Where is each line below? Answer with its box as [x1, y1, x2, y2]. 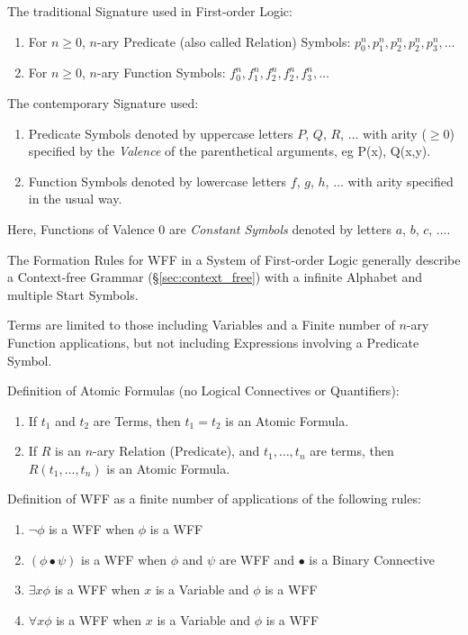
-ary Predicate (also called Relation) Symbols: [96, 32, 351, 50]
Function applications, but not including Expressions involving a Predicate [7, 332, 419, 351]
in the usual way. [28, 189, 122, 208]
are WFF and [219, 549, 295, 568]
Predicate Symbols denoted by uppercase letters [28, 123, 293, 142]
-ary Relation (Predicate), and [93, 441, 260, 460]
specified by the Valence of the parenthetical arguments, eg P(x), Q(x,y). [28, 141, 431, 160]
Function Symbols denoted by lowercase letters [28, 171, 287, 190]
